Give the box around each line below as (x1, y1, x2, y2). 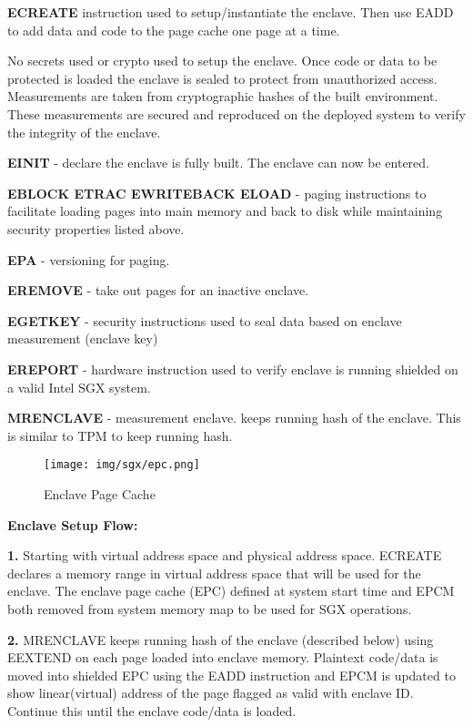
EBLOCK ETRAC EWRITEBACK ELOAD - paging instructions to (7, 183, 427, 202)
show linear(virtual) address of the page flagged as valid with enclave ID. (7, 683, 414, 702)
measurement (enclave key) (7, 329, 158, 348)
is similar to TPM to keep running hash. (7, 425, 233, 445)
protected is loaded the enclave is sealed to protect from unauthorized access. (7, 68, 438, 87)
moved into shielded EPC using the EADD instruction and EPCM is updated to (7, 665, 456, 684)
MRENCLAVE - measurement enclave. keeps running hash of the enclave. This (7, 408, 461, 427)
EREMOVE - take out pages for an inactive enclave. (7, 281, 309, 300)
